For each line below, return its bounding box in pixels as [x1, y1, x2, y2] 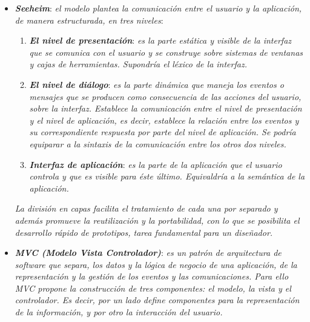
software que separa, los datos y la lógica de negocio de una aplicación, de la [15, 258, 297, 270]
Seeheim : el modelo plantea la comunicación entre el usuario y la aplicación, [15, 2, 302, 14]
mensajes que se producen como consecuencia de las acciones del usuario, [29, 90, 302, 102]
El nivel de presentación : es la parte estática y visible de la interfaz [29, 34, 292, 47]
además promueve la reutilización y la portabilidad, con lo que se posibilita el [15, 213, 300, 226]
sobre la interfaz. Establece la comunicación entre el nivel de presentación [29, 102, 302, 115]
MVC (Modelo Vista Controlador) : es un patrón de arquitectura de [15, 246, 282, 259]
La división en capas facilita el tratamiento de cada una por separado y [15, 202, 278, 215]
